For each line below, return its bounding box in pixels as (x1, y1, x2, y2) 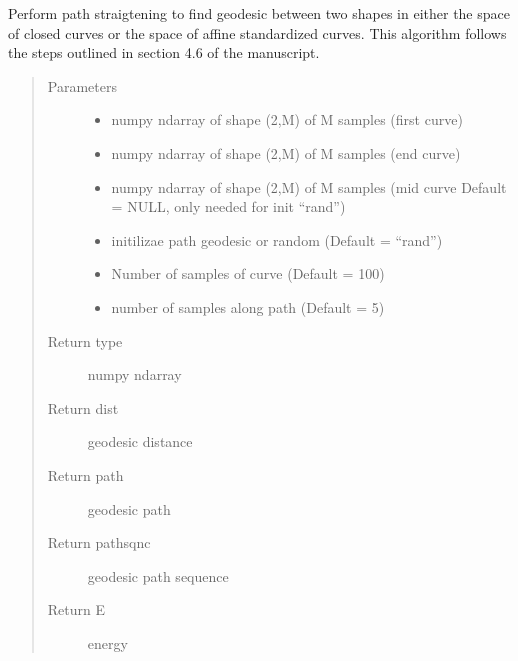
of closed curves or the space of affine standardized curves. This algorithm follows (8, 22, 507, 43)
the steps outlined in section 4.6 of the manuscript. (8, 42, 320, 63)
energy (87, 632, 128, 653)
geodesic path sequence (87, 565, 229, 586)
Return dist (47, 397, 119, 418)
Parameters (47, 75, 117, 96)
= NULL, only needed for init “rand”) (111, 196, 346, 217)
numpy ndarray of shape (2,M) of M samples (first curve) (111, 109, 463, 130)
